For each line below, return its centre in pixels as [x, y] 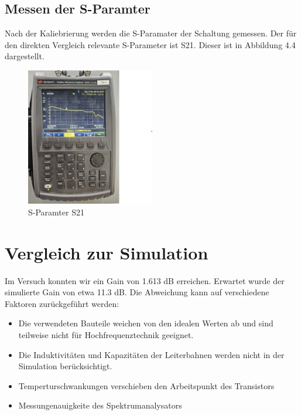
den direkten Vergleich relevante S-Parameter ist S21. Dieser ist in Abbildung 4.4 [150, 44]
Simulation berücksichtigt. [65, 366]
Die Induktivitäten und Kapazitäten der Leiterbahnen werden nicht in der [151, 354]
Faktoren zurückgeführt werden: [62, 303]
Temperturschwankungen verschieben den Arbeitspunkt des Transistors [146, 385]
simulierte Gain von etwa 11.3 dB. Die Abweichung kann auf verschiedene [137, 292]
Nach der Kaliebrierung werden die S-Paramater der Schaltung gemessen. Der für [151, 33]
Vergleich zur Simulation [107, 252]
